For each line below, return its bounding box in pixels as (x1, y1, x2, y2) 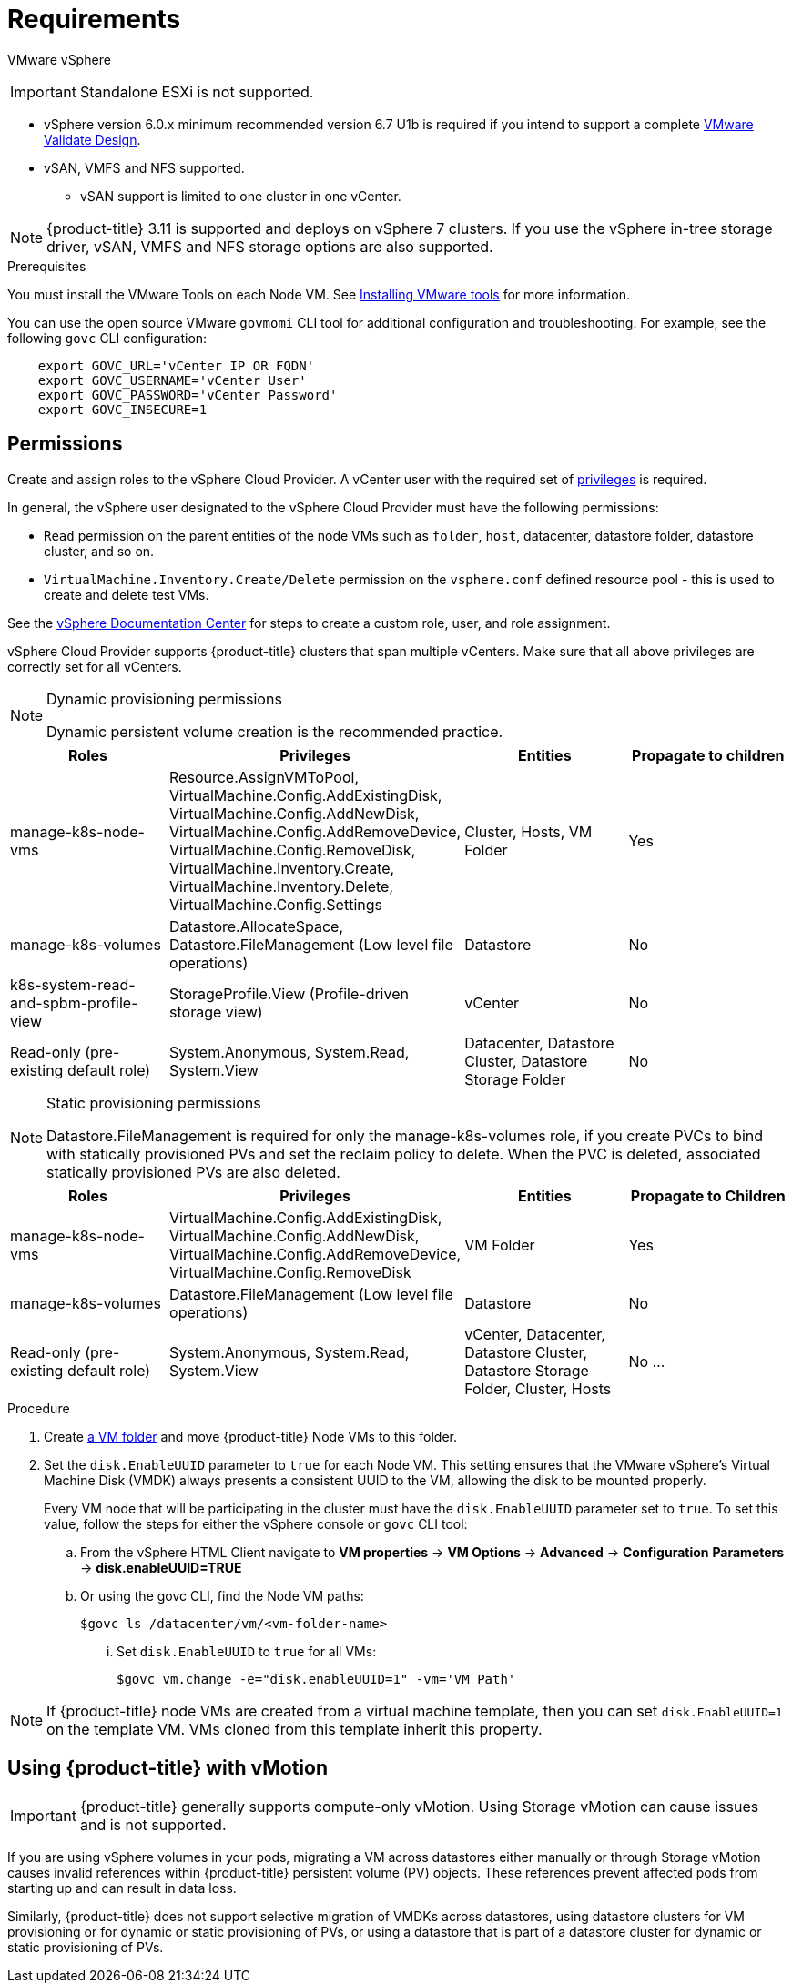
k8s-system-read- (10, 975, 136, 994)
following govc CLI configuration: (7, 329, 208, 346)
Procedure (7, 1400, 70, 1416)
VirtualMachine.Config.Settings (169, 895, 382, 914)
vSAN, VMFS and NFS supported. (44, 159, 245, 176)
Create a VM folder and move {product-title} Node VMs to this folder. (44, 1428, 457, 1444)
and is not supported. (79, 1816, 227, 1835)
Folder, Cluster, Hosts (464, 1379, 612, 1398)
